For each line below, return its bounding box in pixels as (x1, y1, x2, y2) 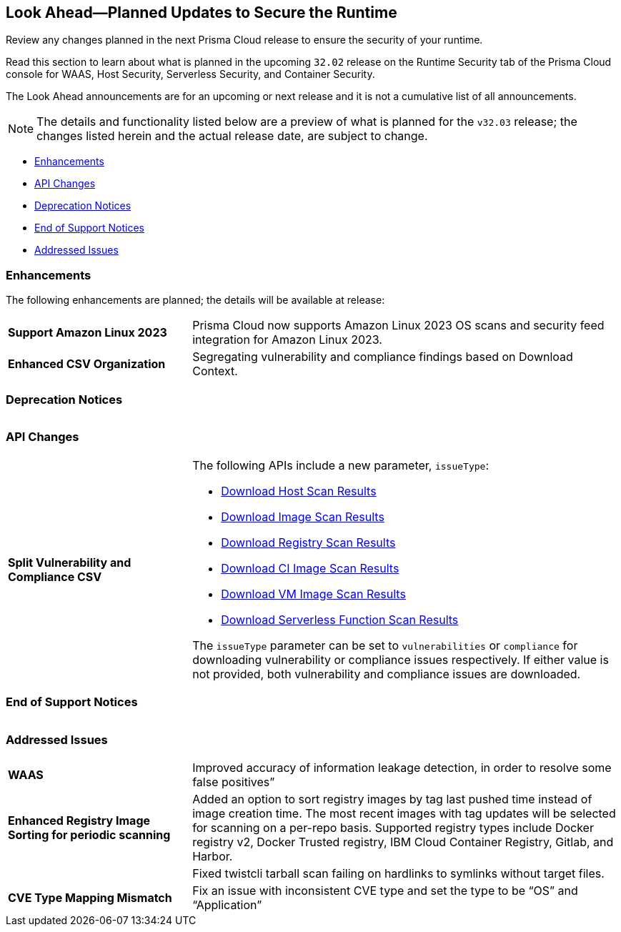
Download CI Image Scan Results (221, 560, 399, 575)
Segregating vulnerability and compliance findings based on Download (192, 349, 573, 365)
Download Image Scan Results (221, 509, 384, 524)
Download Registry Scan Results (221, 535, 396, 550)
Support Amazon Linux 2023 (8, 325, 167, 340)
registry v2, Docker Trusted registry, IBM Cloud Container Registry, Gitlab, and (192, 835, 614, 850)
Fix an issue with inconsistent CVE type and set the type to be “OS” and (192, 883, 578, 898)
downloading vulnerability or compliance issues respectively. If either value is (192, 652, 609, 667)
